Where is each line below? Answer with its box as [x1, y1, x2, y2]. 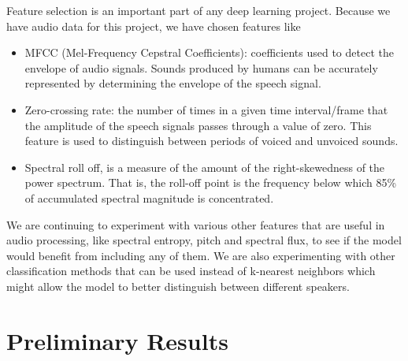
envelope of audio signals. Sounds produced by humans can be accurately [24, 59, 378, 76]
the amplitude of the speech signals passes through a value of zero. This [24, 117, 372, 133]
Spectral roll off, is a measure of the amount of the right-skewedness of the [24, 158, 385, 175]
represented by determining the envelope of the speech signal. [24, 75, 321, 91]
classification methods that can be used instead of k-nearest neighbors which [6, 262, 376, 279]
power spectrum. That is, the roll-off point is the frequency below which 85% [24, 174, 397, 191]
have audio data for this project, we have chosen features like [6, 17, 301, 34]
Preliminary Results [6, 324, 228, 356]
